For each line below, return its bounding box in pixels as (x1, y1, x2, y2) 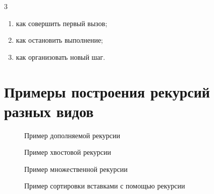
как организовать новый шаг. (16, 51, 105, 62)
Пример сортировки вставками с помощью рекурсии (24, 180, 185, 191)
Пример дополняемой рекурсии (24, 130, 120, 140)
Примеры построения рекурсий (4, 81, 210, 102)
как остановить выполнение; (16, 35, 103, 45)
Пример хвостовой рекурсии (24, 147, 112, 157)
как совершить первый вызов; (16, 18, 108, 28)
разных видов (4, 101, 94, 121)
